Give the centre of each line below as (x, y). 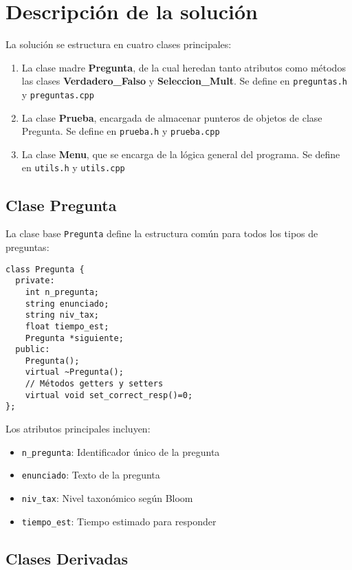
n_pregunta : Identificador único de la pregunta (121, 451)
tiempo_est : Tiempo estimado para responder (119, 521)
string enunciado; (67, 304)
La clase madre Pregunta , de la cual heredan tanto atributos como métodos (184, 67)
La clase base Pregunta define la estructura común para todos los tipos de (162, 233)
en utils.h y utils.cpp (73, 167)
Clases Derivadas (67, 558)
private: (35, 281)
